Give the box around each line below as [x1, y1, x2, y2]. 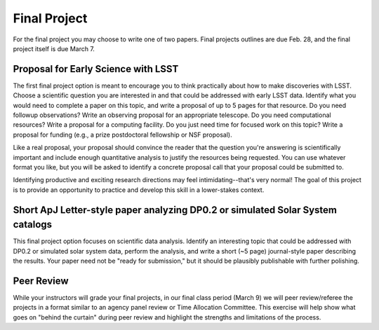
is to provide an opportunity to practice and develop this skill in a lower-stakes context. [13, 186, 265, 194]
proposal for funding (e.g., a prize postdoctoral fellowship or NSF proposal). [13, 130, 232, 139]
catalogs [13, 219, 53, 231]
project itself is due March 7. [13, 44, 95, 53]
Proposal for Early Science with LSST [13, 63, 179, 75]
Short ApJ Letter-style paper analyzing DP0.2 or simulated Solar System [13, 204, 337, 216]
